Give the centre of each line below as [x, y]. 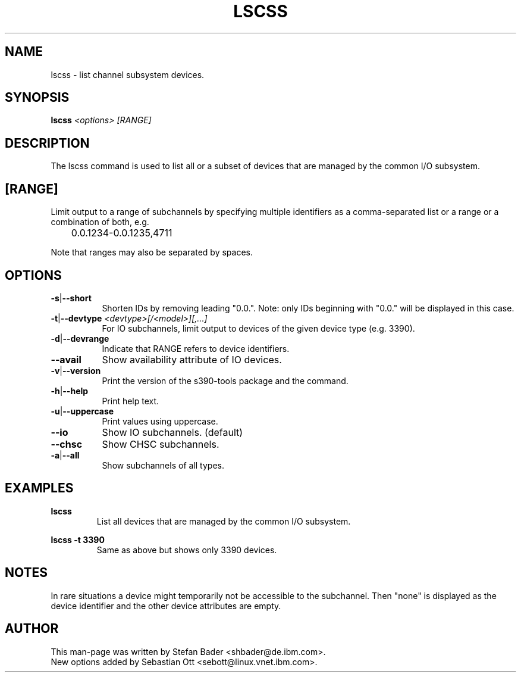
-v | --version [76, 370]
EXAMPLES [39, 488]
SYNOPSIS [37, 98]
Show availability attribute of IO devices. [192, 359]
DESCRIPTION [47, 143]
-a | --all [65, 455]
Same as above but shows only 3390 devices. [187, 550]
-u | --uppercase [82, 411]
